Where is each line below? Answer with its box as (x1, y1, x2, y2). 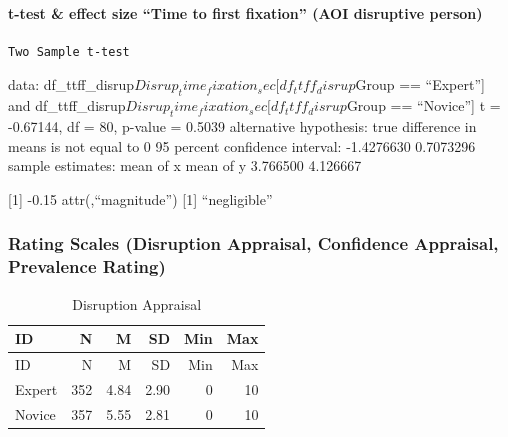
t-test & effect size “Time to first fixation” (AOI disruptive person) (8, 2, 483, 23)
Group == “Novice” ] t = (346, 95, 501, 116)
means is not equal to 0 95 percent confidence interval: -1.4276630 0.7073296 (8, 135, 476, 156)
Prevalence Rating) (8, 254, 166, 279)
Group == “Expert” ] (355, 74, 485, 95)
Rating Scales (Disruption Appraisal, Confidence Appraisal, (8, 231, 499, 256)
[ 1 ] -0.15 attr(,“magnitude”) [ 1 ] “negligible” (8, 188, 273, 209)
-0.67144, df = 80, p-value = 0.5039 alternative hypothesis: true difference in (8, 115, 477, 136)
